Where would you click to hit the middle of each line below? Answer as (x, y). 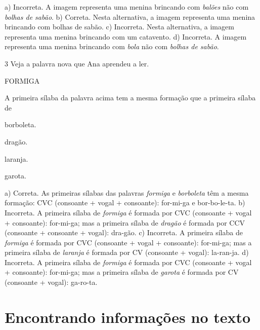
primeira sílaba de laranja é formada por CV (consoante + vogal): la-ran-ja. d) (127, 252)
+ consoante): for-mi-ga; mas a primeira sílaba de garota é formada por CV (122, 272)
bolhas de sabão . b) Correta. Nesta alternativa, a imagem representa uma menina (130, 16)
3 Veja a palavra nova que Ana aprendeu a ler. (77, 63)
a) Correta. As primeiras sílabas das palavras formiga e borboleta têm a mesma (127, 192)
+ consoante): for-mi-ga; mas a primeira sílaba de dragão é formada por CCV (125, 222)
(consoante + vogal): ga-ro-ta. (51, 282)
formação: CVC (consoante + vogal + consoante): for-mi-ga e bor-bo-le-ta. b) (125, 203)
